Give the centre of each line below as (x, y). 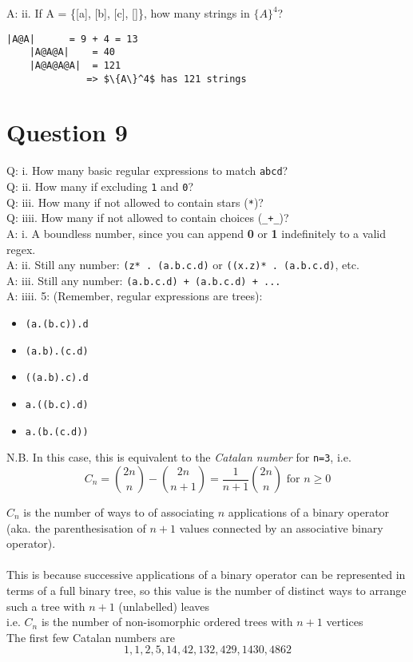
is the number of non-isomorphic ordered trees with (167, 622)
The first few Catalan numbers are (91, 637)
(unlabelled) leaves (164, 606)
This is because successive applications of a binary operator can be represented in (206, 575)
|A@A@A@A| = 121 (75, 65)
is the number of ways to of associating (119, 512)
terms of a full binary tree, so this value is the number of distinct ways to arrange (206, 590)
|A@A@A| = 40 (72, 52)
